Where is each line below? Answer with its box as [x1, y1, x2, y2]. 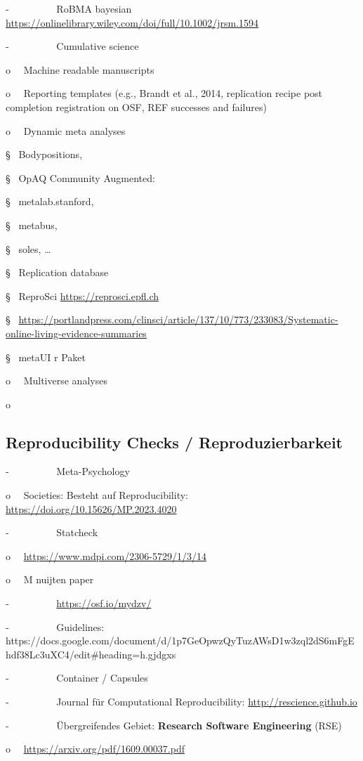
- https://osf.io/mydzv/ [6, 596, 152, 611]
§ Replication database [6, 265, 109, 280]
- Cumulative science [6, 39, 139, 53]
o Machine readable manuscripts [6, 62, 154, 77]
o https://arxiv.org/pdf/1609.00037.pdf [6, 741, 185, 756]
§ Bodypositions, [6, 147, 83, 162]
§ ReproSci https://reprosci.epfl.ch [6, 288, 159, 303]
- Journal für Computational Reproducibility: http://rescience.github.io [6, 694, 357, 709]
